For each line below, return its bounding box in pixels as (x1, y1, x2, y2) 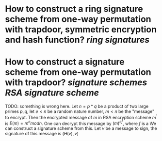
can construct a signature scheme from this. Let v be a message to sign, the (5, 125, 157, 131)
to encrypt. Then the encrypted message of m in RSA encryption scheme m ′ (5, 114, 157, 120)
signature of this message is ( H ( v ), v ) (5, 131, 79, 137)
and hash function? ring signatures (5, 34, 150, 46)
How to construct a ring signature (5, 3, 143, 15)
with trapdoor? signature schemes (5, 77, 147, 88)
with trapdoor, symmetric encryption (5, 24, 157, 35)
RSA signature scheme (5, 87, 99, 98)
